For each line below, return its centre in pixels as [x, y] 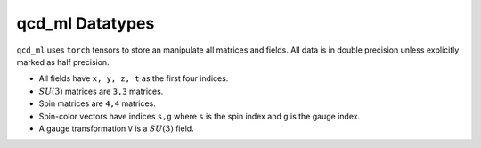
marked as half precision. [63, 62]
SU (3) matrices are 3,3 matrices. [101, 91]
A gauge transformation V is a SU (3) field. [117, 128]
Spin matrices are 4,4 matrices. [97, 103]
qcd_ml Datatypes [86, 23]
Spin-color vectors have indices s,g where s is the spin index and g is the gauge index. [200, 116]
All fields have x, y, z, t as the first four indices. [134, 78]
